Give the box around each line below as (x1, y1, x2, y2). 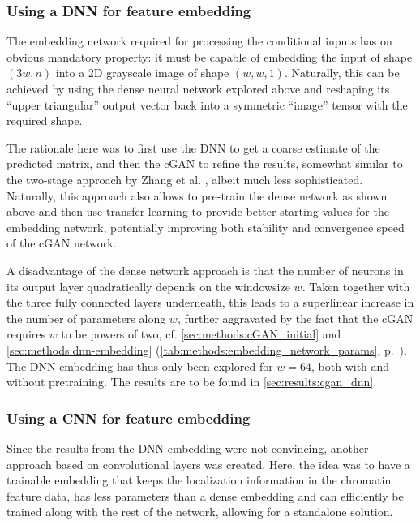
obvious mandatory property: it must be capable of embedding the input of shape (6, 48, 413, 65)
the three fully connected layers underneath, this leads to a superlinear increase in (6, 294, 414, 311)
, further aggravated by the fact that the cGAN (177, 309, 414, 326)
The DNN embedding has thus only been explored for (6, 357, 273, 374)
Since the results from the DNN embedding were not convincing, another (6, 439, 369, 456)
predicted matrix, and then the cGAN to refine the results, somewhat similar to (6, 155, 403, 172)
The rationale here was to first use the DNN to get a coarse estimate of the (6, 139, 380, 156)
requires (6, 325, 45, 342)
